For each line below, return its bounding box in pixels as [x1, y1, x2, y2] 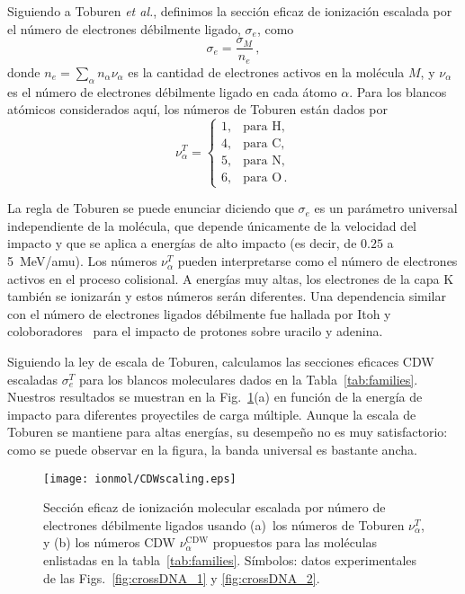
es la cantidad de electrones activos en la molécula [128, 62, 405, 81]
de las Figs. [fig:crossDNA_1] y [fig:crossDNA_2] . [43, 568, 320, 587]
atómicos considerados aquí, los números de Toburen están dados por [7, 100, 389, 119]
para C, [243, 137, 285, 150]
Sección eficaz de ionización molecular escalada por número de [43, 498, 386, 517]
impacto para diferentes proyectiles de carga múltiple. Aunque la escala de [7, 404, 416, 423]
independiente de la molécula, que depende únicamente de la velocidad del [7, 216, 416, 235]
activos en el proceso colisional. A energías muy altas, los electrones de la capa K [7, 269, 454, 288]
